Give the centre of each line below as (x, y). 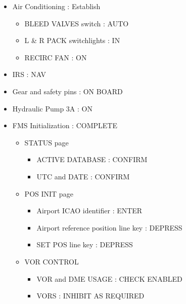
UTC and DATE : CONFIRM (83, 176)
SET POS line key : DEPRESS (85, 244)
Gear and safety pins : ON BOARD (67, 91)
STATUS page (46, 142)
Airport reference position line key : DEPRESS (109, 227)
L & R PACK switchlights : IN (72, 40)
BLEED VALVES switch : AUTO (77, 23)
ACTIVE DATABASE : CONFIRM (92, 159)
